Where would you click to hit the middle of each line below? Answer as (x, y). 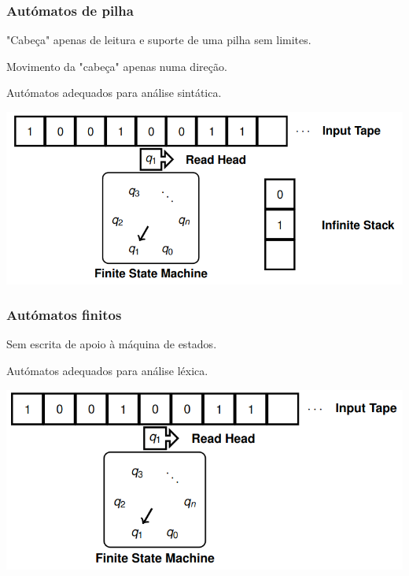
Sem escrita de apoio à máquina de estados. (112, 344)
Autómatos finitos (64, 315)
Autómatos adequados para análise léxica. (107, 370)
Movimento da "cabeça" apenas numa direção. (117, 66)
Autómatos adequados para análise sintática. (114, 93)
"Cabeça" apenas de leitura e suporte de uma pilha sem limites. (159, 40)
